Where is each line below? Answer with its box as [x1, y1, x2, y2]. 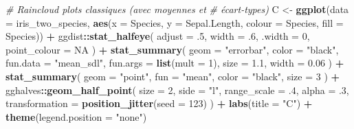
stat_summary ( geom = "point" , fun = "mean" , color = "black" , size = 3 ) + [5, 69, 340, 83]
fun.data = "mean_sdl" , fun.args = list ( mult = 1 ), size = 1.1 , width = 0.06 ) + [5, 56, 344, 70]
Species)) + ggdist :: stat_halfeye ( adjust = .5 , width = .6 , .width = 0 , [5, 29, 310, 43]
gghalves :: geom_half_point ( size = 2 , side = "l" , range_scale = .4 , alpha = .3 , [5, 82, 349, 97]
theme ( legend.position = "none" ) [5, 109, 147, 124]
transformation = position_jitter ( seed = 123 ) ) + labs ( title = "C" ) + [5, 96, 313, 110]
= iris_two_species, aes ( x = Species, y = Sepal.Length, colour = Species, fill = [5, 15, 344, 30]
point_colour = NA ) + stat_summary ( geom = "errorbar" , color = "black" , [5, 42, 339, 56]
